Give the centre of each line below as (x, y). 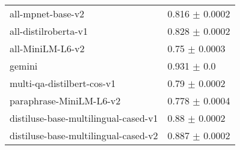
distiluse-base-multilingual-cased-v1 (84, 118)
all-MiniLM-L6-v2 (47, 48)
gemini (24, 66)
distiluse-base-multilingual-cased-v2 (84, 135)
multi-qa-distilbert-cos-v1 (63, 83)
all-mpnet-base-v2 (47, 13)
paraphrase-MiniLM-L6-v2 (65, 100)
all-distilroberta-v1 (49, 31)
